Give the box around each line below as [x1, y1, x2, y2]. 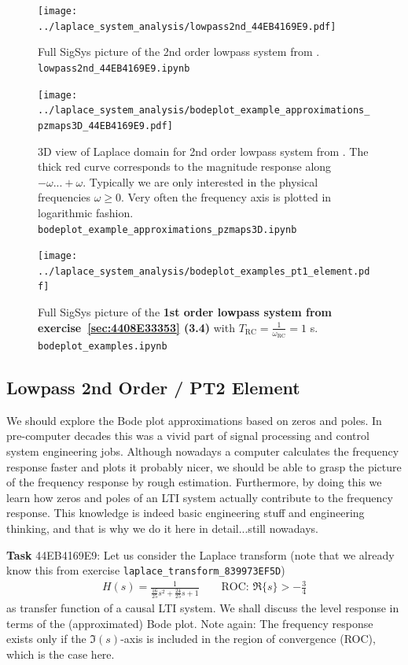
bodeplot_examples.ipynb [38, 340, 167, 352]
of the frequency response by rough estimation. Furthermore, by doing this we [6, 474, 382, 490]
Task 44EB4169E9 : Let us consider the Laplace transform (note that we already [6, 546, 395, 563]
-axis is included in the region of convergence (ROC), [120, 630, 376, 647]
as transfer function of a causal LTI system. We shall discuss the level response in [6, 599, 399, 615]
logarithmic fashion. [38, 204, 134, 220]
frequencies [38, 189, 91, 205]
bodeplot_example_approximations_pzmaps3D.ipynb [38, 224, 297, 235]
